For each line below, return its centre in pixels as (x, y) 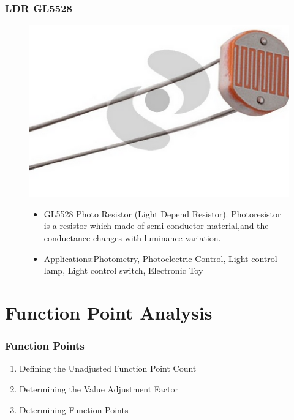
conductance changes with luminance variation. (132, 238)
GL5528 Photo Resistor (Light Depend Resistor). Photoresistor (162, 213)
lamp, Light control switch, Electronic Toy (123, 270)
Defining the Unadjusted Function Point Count (108, 368)
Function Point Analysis (109, 313)
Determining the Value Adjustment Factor (99, 389)
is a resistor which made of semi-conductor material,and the (156, 226)
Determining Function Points (74, 409)
